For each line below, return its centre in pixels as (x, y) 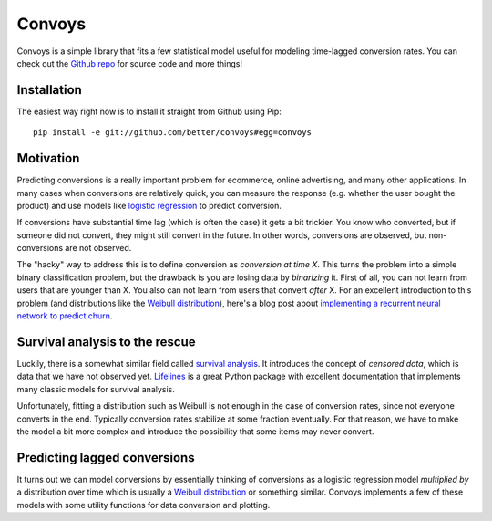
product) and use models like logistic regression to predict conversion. (149, 205)
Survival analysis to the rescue (106, 342)
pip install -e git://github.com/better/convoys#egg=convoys (172, 133)
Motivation (48, 158)
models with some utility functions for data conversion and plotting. (143, 505)
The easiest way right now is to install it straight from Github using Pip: (149, 111)
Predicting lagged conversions (106, 458)
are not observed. (98, 248)
